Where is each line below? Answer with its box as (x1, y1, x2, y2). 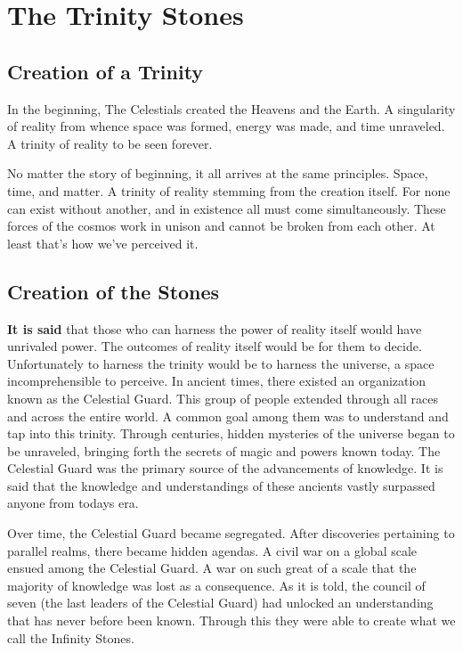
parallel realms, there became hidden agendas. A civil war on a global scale (7, 541, 418, 559)
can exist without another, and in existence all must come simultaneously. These (7, 199, 446, 217)
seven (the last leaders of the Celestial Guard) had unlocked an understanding (7, 593, 434, 612)
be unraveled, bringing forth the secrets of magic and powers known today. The (7, 441, 441, 460)
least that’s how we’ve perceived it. (7, 233, 199, 252)
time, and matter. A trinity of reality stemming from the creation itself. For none (7, 181, 451, 200)
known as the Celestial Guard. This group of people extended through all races (7, 388, 438, 407)
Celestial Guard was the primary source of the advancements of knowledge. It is (7, 459, 443, 478)
